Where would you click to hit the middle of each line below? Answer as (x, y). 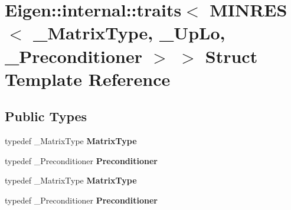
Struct (231, 56)
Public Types (46, 116)
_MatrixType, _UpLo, (129, 33)
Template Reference (88, 79)
